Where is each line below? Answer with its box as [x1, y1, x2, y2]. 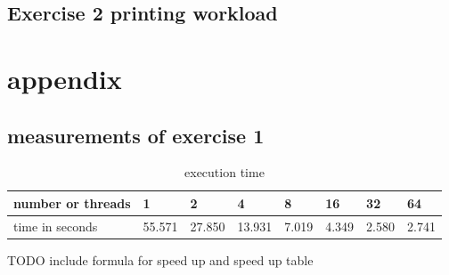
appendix [7, 60, 122, 96]
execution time [184, 163, 265, 182]
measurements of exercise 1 [7, 121, 265, 149]
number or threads [13, 193, 131, 212]
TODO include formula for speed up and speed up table [7, 250, 314, 269]
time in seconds [13, 216, 98, 235]
